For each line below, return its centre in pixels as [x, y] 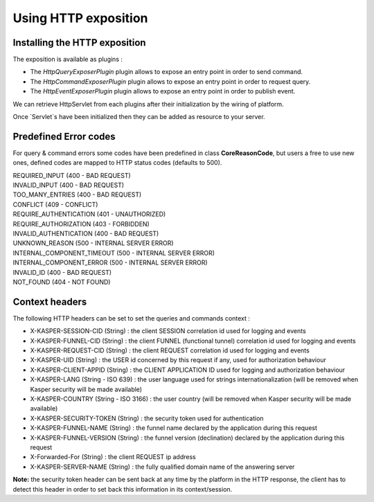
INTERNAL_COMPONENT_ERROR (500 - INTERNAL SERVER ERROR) [110, 262]
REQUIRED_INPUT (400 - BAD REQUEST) [72, 175]
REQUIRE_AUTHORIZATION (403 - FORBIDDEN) [81, 224]
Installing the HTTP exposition [79, 43]
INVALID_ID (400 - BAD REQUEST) [62, 272]
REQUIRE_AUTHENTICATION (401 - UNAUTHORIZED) [89, 214]
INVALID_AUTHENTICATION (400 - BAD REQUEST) [86, 234]
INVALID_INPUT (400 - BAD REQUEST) [69, 185]
